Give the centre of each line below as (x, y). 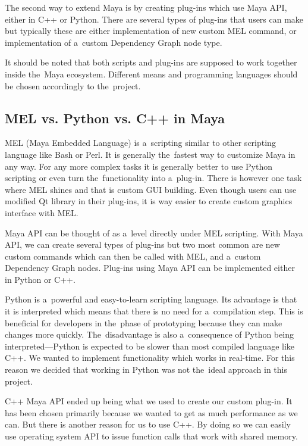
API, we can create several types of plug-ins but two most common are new (142, 244)
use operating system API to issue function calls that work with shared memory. (151, 436)
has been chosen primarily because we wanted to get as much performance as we (151, 412)
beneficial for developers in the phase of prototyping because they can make (144, 322)
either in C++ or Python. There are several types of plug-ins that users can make (154, 19)
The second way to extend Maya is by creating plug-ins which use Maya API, (146, 7)
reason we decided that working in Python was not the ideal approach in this (146, 369)
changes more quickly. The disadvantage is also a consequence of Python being (149, 334)
